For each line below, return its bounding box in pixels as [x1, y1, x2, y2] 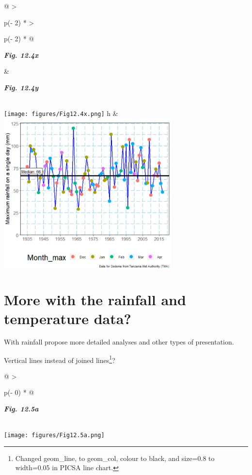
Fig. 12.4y [4, 82, 39, 92]
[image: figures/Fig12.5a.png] [4, 432, 105, 439]
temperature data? [4, 309, 131, 328]
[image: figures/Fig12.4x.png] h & [4, 108, 118, 118]
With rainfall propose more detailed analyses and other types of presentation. [4, 337, 234, 346]
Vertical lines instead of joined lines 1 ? [4, 353, 115, 365]
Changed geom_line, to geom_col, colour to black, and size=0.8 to [15, 453, 215, 463]
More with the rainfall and [4, 289, 186, 309]
